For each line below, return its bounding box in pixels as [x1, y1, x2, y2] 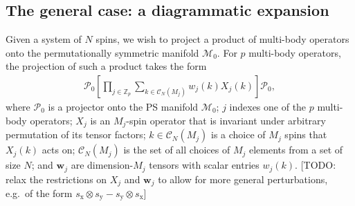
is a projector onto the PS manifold [48, 100, 199, 114]
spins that [284, 127, 327, 142]
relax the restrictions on [6, 171, 107, 186]
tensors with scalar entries [149, 158, 260, 172]
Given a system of [6, 32, 82, 46]
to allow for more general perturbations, [158, 171, 328, 186]
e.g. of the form [6, 185, 73, 200]
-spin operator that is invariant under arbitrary [126, 113, 326, 127]
